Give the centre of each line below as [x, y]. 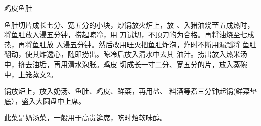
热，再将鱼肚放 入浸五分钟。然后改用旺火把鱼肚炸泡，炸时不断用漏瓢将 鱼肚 [130, 44]
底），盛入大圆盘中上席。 [45, 101]
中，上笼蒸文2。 [31, 74]
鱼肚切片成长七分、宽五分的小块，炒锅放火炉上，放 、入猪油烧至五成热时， [129, 24]
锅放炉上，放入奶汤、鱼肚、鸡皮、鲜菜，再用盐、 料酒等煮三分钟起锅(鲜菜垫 [131, 91]
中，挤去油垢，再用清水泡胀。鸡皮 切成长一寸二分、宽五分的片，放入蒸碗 [126, 64]
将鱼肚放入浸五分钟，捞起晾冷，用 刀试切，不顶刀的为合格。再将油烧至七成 [129, 35]
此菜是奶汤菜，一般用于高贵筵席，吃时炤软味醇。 [85, 118]
